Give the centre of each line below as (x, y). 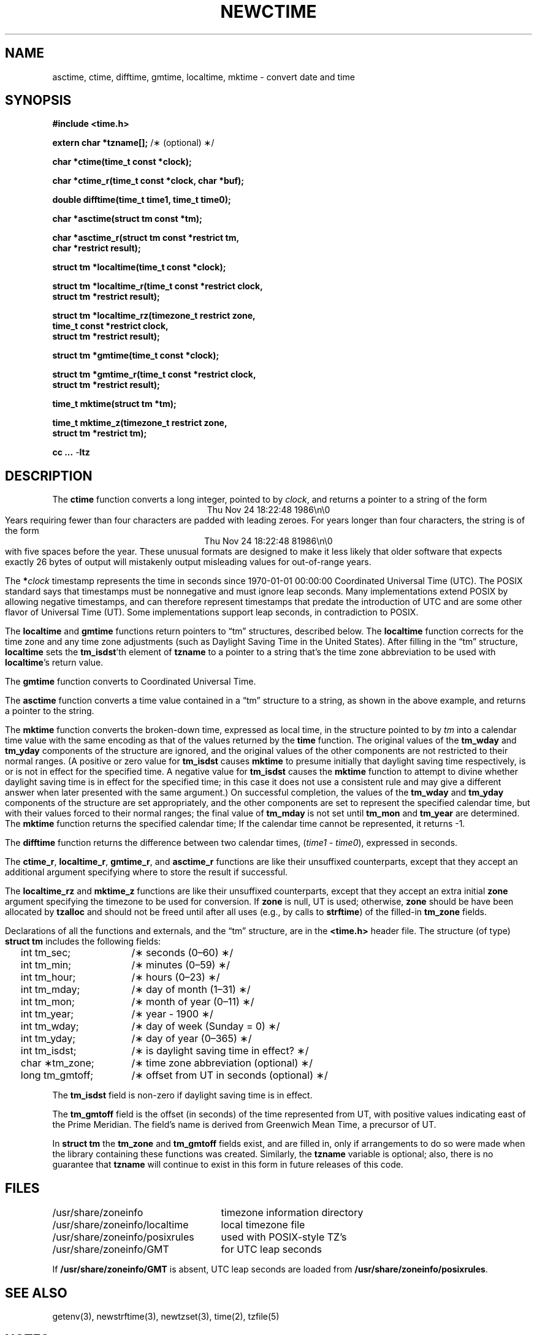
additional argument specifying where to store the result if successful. (147, 872)
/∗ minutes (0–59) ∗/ (181, 965)
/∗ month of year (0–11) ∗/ (193, 1002)
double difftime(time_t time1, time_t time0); (142, 200)
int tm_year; (47, 1014)
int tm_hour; (48, 977)
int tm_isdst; (48, 1051)
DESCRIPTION (49, 476)
